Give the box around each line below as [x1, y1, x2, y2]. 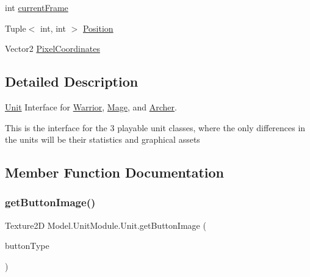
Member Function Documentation [5, 163, 225, 182]
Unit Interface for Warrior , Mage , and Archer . [5, 100, 177, 113]
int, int [40, 21, 66, 34]
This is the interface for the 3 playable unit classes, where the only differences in [5, 121, 306, 134]
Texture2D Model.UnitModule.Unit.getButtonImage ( [5, 218, 206, 231]
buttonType [5, 239, 49, 252]
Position [82, 21, 114, 34]
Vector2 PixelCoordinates [5, 42, 100, 55]
